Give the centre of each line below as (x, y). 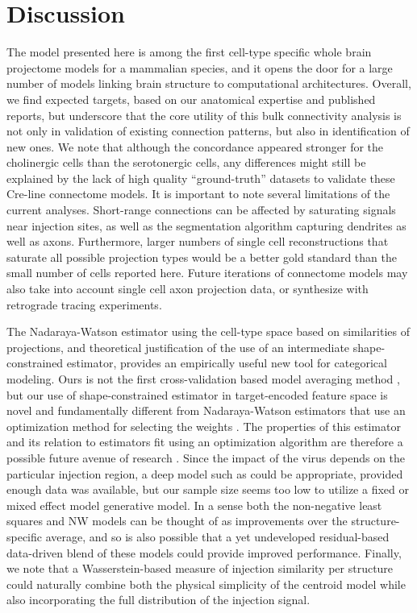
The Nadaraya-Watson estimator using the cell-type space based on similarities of (208, 331)
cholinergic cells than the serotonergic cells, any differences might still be (186, 162)
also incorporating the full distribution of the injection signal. (158, 600)
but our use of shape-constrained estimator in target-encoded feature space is (197, 394)
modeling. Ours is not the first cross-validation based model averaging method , (203, 379)
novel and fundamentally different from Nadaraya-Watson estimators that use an (206, 410)
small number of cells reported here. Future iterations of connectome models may (207, 273)
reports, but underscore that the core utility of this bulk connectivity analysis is (204, 115)
